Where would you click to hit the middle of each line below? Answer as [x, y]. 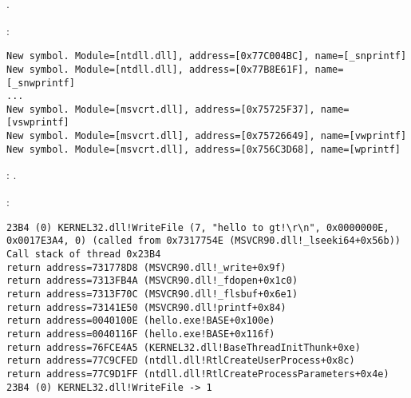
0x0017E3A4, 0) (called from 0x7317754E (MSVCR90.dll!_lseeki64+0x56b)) [204, 241]
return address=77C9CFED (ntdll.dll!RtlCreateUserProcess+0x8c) [181, 361]
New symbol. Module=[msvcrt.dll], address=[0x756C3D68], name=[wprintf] [204, 149]
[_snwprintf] [41, 83]
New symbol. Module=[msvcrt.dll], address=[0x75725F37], [161, 109]
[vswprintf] [38, 123]
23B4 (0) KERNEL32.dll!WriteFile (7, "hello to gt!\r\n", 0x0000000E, [198, 227]
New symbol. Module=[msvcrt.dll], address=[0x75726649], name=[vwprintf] [207, 136]
